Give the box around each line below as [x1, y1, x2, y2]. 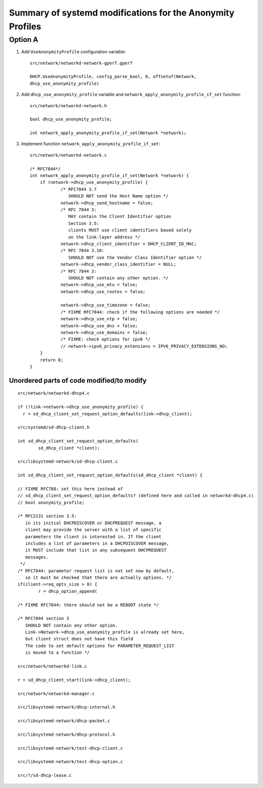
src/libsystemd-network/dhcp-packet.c [18, 718, 111, 724]
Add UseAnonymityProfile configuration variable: [21, 49, 126, 55]
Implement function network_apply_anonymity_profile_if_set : [21, 141, 161, 147]
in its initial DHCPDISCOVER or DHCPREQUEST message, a [25, 520, 162, 526]
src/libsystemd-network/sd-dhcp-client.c [18, 459, 118, 464]
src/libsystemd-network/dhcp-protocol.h [18, 731, 115, 737]
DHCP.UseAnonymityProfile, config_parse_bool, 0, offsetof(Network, [30, 74, 197, 79]
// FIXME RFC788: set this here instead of [18, 486, 123, 492]
